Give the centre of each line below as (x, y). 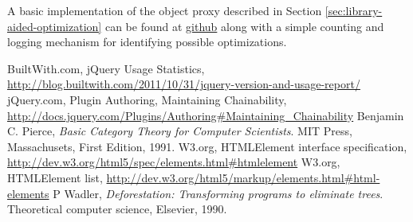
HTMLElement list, (55, 177)
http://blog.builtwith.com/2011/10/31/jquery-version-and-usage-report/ (184, 84)
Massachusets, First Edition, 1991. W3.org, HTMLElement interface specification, (207, 146)
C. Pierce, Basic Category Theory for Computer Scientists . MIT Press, (180, 131)
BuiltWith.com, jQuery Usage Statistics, (106, 68)
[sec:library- (354, 10)
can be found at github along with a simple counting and (244, 26)
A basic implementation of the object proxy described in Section (165, 10)
